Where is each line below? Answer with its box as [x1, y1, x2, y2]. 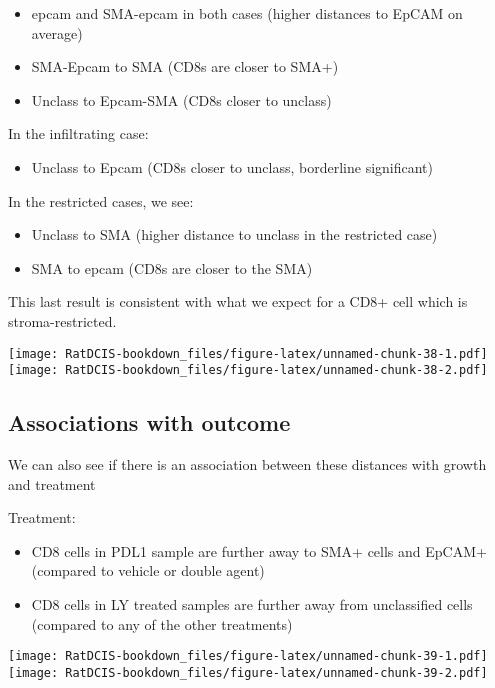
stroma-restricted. [8, 310, 117, 331]
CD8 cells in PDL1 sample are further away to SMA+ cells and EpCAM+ [31, 540, 487, 561]
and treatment [8, 473, 96, 494]
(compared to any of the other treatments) [31, 613, 293, 634]
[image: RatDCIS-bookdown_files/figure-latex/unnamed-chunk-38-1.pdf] [8, 346, 488, 361]
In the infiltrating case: [8, 123, 149, 144]
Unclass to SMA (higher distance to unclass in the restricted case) [31, 224, 438, 245]
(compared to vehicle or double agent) [31, 560, 265, 581]
